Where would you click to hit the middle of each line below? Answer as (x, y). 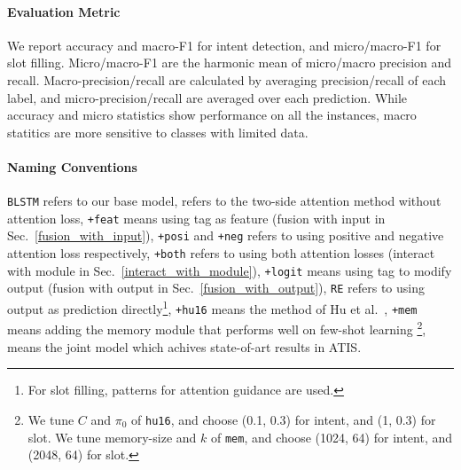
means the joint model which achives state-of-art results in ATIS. (184, 346)
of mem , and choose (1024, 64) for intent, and (332, 437)
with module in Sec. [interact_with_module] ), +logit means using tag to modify (230, 270)
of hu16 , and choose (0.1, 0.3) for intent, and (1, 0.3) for (284, 419)
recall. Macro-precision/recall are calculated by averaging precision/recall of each (227, 79)
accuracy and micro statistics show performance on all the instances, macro (212, 115)
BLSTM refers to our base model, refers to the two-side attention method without (224, 201)
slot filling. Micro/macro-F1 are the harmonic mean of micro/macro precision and (230, 63)
